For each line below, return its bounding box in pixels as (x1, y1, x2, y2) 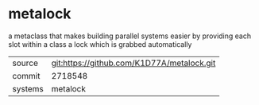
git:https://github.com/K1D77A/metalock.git (51, 57, 216, 68)
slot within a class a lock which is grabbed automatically (8, 39, 192, 49)
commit (12, 70, 41, 81)
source (12, 57, 38, 68)
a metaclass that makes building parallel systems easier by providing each (8, 31, 252, 41)
